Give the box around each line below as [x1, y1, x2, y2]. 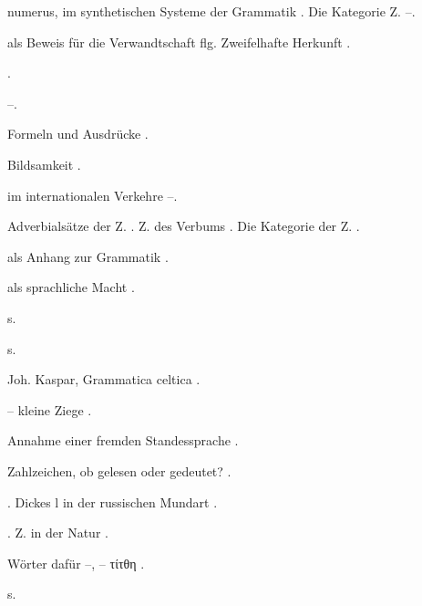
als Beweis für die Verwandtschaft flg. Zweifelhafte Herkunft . [7, 32, 351, 51]
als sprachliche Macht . [7, 277, 135, 297]
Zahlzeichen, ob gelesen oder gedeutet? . [7, 461, 232, 480]
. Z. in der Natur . [7, 523, 108, 542]
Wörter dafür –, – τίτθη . [7, 553, 145, 572]
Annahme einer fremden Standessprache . [7, 431, 239, 450]
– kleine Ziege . [7, 400, 92, 419]
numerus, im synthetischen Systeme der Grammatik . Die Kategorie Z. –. [7, 2, 416, 20]
